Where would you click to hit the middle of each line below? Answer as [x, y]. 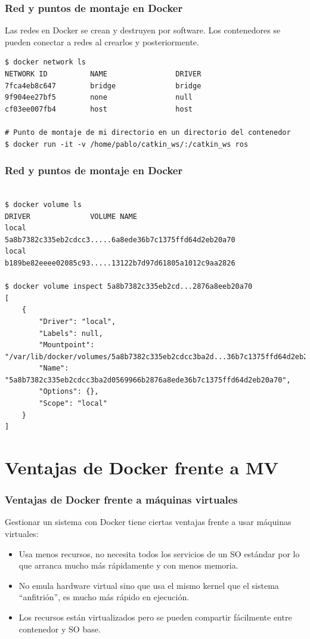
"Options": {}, [69, 392]
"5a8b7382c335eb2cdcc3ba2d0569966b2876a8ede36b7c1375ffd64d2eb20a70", [148, 380]
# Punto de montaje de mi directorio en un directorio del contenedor [148, 132]
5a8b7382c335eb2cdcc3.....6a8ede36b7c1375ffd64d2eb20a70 [120, 240]
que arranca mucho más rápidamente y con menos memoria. [128, 565]
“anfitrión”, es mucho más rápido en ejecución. [104, 597]
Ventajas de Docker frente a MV [142, 467]
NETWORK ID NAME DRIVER [103, 74]
